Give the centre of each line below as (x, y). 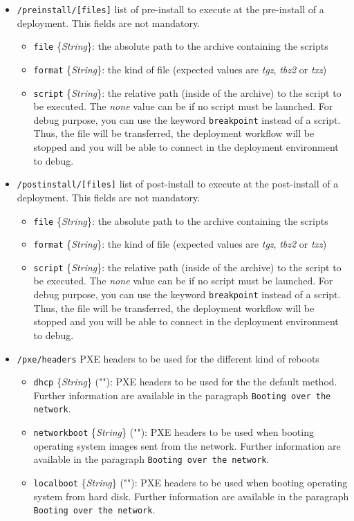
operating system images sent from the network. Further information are (187, 445)
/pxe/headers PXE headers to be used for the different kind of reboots (168, 358)
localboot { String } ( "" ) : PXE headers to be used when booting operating (190, 483)
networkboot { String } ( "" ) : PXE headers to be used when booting (174, 432)
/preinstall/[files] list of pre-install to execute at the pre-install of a (170, 9)
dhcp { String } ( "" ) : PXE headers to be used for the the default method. (185, 382)
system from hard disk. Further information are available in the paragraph (191, 496)
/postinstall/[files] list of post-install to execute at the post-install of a (178, 184)
